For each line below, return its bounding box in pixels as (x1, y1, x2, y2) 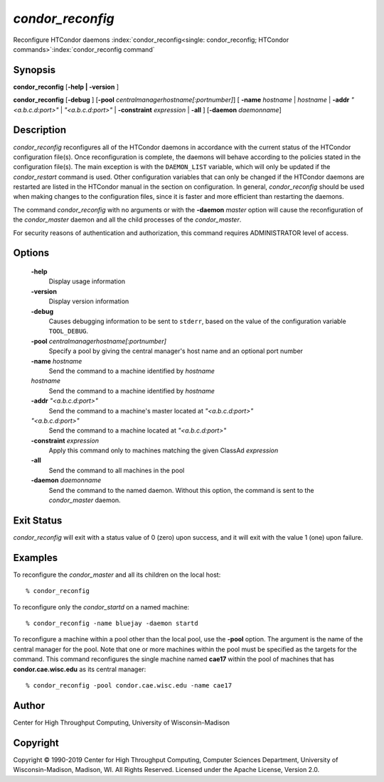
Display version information (48, 297, 129, 305)
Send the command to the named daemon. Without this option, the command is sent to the (48, 486, 314, 494)
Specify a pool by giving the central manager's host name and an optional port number (48, 347, 304, 355)
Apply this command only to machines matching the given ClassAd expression (48, 446, 279, 455)
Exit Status (13, 514, 63, 526)
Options (13, 247, 50, 259)
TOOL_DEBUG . (48, 327, 89, 335)
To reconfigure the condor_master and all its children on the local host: (13, 570, 221, 579)
